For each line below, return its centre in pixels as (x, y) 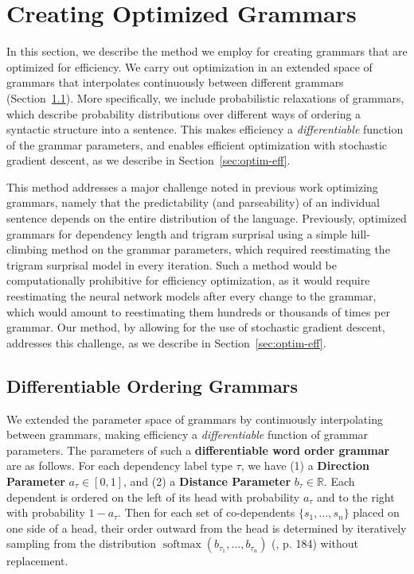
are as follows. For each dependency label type (119, 465)
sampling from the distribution (82, 543)
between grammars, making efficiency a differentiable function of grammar (187, 434)
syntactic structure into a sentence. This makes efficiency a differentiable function (205, 129)
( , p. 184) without (315, 543)
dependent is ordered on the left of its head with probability (153, 496)
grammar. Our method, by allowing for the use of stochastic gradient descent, (196, 327)
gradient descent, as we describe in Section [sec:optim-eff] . (148, 160)
